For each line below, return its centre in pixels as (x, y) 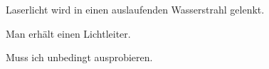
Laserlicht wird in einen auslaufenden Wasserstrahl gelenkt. (135, 9)
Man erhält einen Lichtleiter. (68, 33)
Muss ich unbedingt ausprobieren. (79, 57)
